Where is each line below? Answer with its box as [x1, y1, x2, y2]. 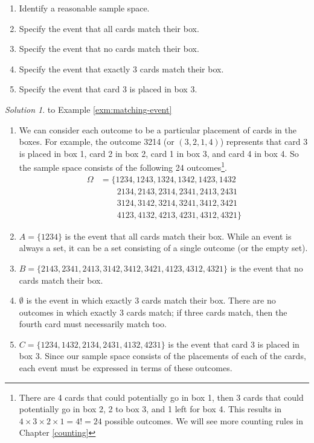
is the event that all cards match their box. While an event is [65, 229, 292, 242]
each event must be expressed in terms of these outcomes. [19, 362, 232, 374]
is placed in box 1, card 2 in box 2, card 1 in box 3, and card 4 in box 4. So [19, 147, 299, 159]
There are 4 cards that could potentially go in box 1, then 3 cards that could [19, 390, 304, 403]
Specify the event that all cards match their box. [19, 22, 199, 34]
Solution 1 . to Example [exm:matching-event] [5, 103, 172, 115]
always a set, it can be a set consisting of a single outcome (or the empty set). [19, 241, 308, 254]
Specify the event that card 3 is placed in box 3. [19, 83, 197, 95]
